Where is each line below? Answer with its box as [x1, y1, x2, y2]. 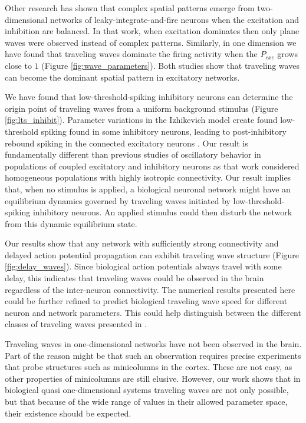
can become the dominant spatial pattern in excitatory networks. [5, 71, 240, 83]
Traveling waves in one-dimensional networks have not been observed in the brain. [5, 338, 302, 350]
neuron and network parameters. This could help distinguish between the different [5, 306, 301, 318]
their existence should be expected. [5, 407, 131, 419]
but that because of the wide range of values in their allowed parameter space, [5, 395, 288, 407]
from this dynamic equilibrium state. [5, 217, 137, 229]
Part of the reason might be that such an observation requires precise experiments [5, 349, 301, 361]
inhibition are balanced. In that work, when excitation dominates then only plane [5, 25, 300, 37]
